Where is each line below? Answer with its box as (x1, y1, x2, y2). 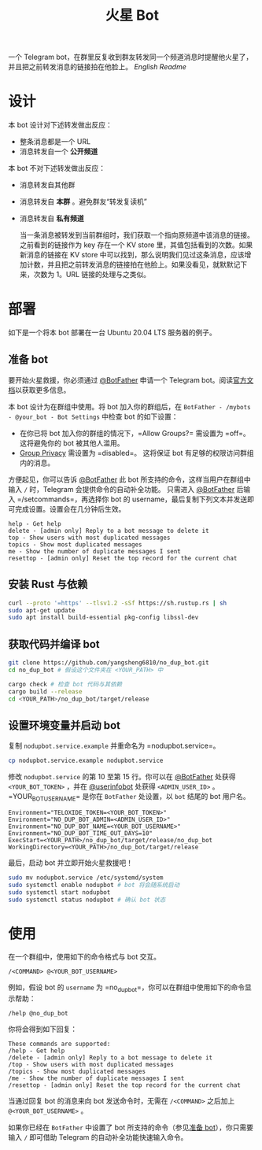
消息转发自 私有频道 (19, 213, 84, 224)
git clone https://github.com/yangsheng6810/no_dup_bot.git (8, 659, 210, 667)
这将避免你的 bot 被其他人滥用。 (19, 438, 124, 448)
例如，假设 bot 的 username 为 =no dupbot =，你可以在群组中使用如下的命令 (8, 982, 245, 994)
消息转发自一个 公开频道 (19, 146, 98, 157)
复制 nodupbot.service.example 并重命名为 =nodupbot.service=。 (8, 741, 220, 751)
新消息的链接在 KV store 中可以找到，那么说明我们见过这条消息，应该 (19, 250, 245, 260)
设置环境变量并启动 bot (8, 719, 120, 732)
